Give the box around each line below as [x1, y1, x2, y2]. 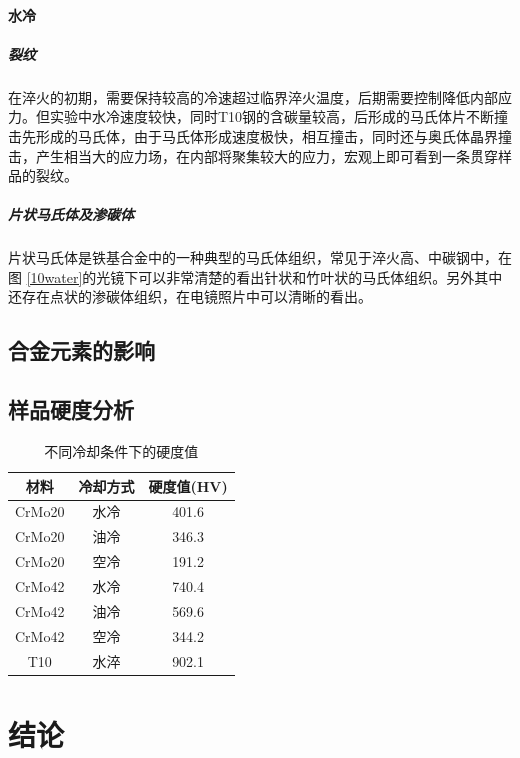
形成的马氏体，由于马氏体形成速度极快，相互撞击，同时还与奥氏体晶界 [35, 125, 498, 146]
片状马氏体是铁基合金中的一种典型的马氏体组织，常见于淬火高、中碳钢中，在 [8, 247, 512, 268]
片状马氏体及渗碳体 [8, 204, 134, 225]
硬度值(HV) [148, 475, 228, 496]
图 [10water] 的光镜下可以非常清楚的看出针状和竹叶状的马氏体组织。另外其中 [8, 266, 503, 287]
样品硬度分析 [8, 394, 134, 425]
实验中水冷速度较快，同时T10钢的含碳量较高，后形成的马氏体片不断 [49, 106, 495, 127]
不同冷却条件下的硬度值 [44, 441, 199, 462]
